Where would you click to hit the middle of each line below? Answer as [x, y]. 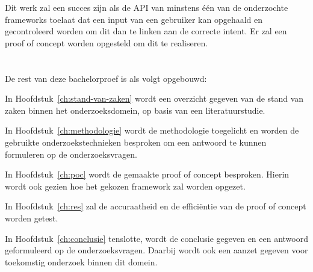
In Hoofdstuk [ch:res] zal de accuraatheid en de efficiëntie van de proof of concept [156, 206]
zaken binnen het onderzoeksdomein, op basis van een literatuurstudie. [135, 110]
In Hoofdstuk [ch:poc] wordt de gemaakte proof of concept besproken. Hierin [147, 174]
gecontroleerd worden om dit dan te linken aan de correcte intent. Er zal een [146, 31]
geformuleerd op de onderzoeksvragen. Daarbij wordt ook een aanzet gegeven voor [156, 250]
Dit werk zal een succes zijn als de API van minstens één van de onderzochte [147, 7]
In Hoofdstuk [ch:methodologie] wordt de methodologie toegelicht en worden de [152, 130]
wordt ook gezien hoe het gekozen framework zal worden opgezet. [125, 186]
